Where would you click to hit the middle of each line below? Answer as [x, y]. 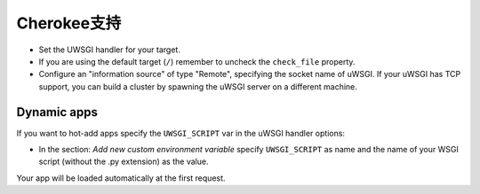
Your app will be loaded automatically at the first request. [121, 178]
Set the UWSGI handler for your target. [110, 50]
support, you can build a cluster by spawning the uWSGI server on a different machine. [198, 86]
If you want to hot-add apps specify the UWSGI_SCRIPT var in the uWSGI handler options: [181, 133]
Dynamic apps [57, 112]
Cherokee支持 [69, 23]
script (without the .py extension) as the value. [124, 162]
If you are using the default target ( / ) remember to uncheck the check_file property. [197, 61]
